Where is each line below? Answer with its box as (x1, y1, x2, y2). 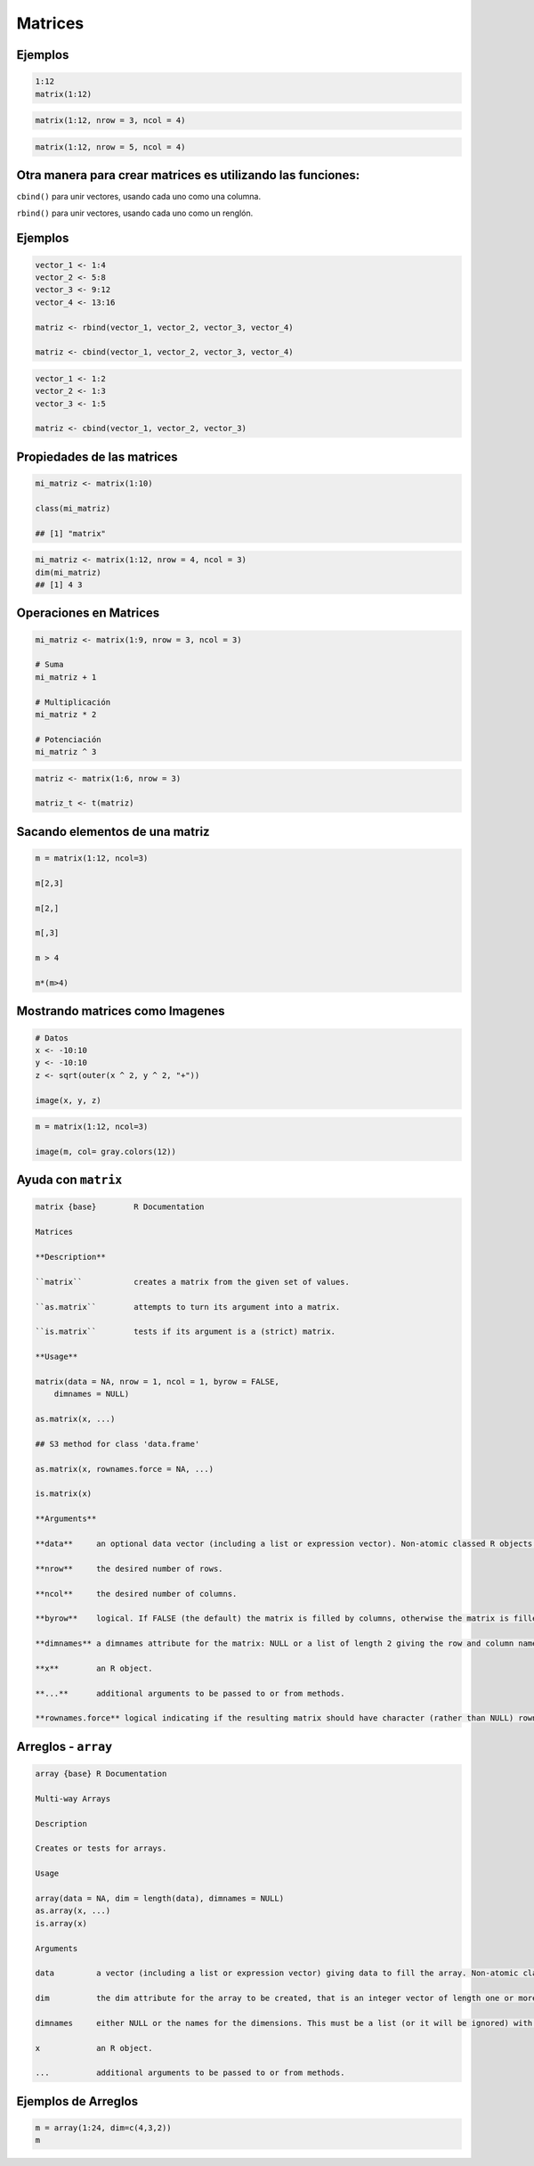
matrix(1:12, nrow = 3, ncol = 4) (35, 116, 186, 126)
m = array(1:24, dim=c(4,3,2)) (35, 2123, 173, 2133)
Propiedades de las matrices (16, 449, 178, 464)
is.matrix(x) (35, 1489, 93, 1499)
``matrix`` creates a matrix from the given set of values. (35, 1277, 351, 1287)
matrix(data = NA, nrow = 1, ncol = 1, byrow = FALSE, (35, 1377, 279, 1386)
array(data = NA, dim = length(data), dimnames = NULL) (35, 1893, 285, 1903)
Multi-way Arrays (35, 1794, 111, 1803)
